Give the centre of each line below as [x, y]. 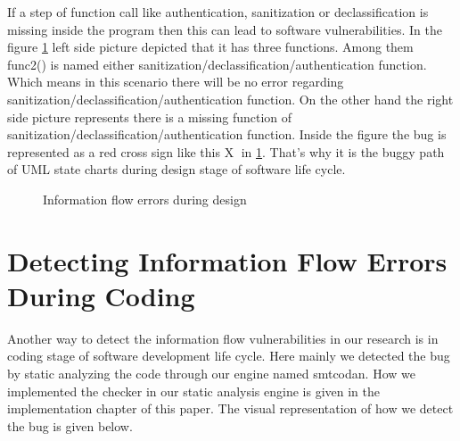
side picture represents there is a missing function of [150, 116]
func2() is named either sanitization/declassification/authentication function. [217, 64]
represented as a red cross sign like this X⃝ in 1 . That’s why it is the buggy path [226, 151]
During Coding [101, 295]
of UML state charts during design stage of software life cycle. [177, 169]
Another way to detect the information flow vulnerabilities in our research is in [223, 338]
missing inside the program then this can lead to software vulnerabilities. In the [225, 29]
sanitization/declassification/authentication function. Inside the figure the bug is [227, 134]
